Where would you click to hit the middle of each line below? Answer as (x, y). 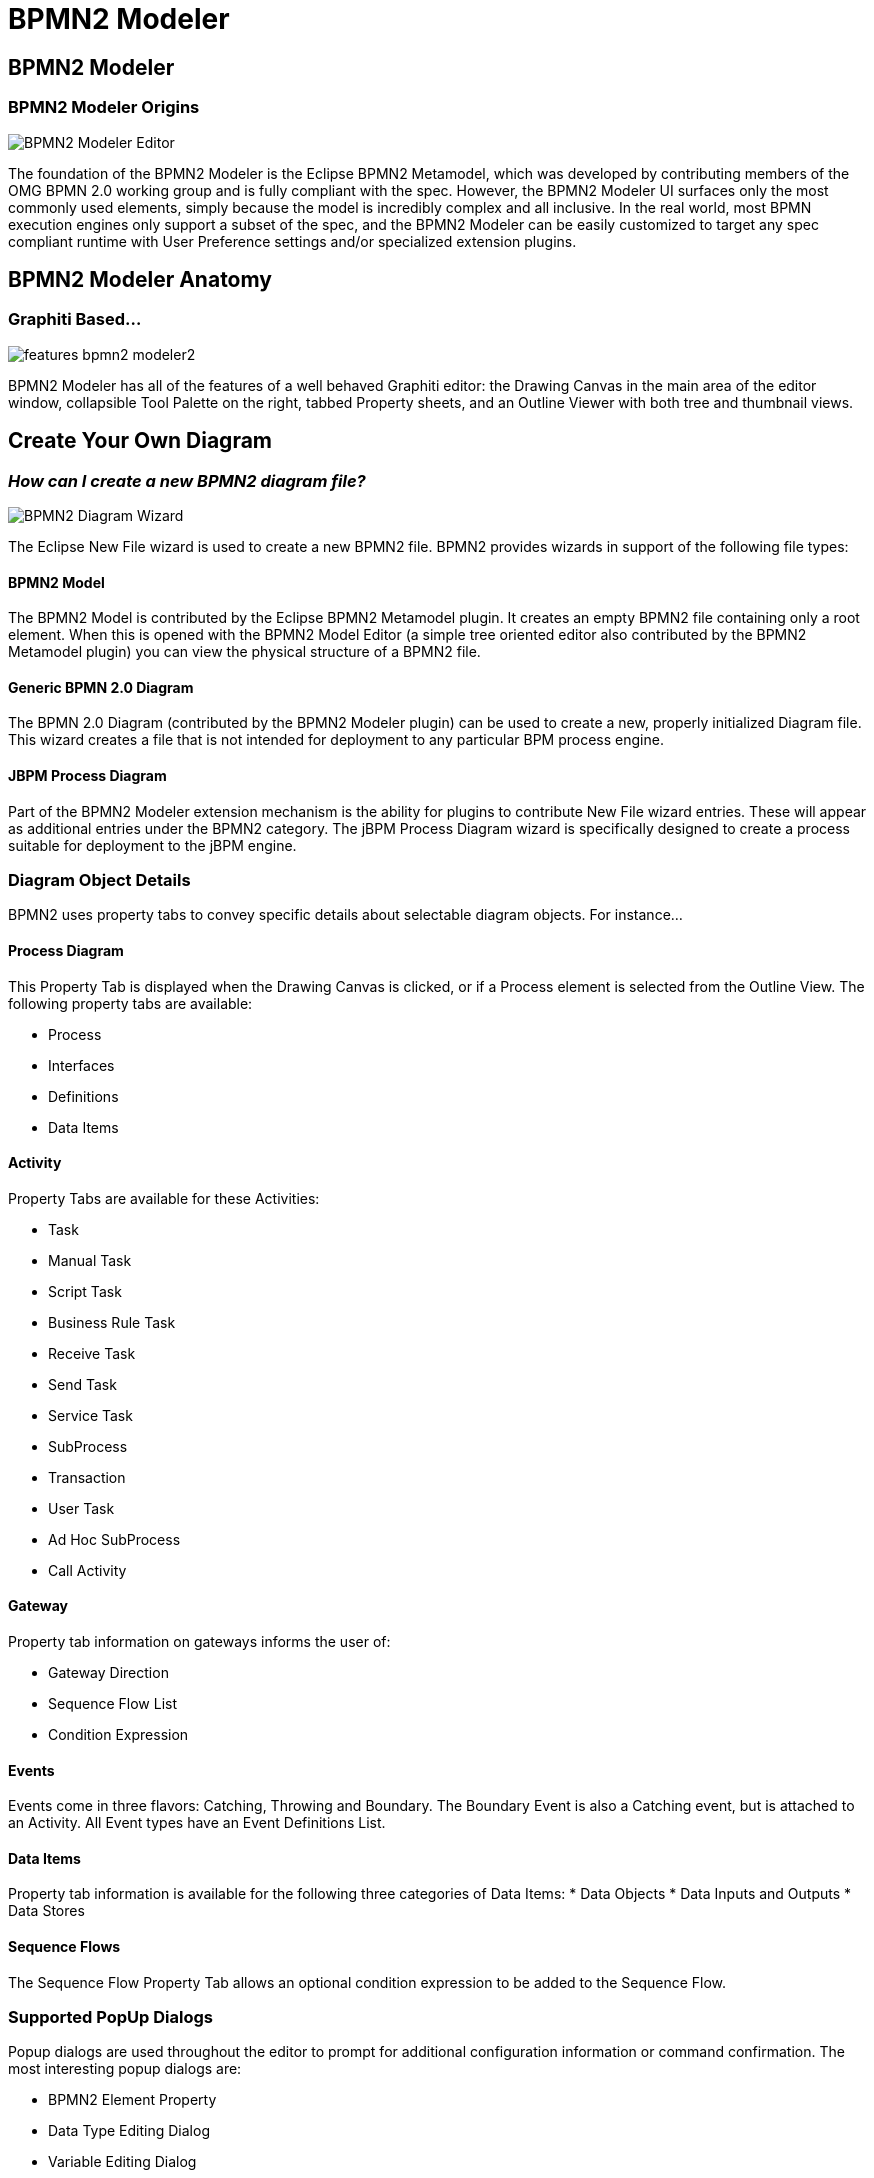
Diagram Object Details (99, 880)
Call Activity (87, 1570)
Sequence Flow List (112, 1704)
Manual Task (90, 1260)
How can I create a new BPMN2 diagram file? (187, 480)
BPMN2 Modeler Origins (104, 107)
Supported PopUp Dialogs (110, 2017)
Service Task (90, 1415)
